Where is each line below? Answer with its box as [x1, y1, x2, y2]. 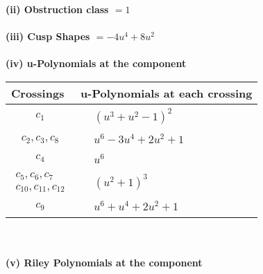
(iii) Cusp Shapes [6, 29, 90, 44]
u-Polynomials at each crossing [80, 84, 253, 101]
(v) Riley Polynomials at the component [6, 255, 203, 269]
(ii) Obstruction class [6, 2, 109, 16]
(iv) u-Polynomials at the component [6, 56, 187, 71]
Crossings [11, 84, 65, 101]
